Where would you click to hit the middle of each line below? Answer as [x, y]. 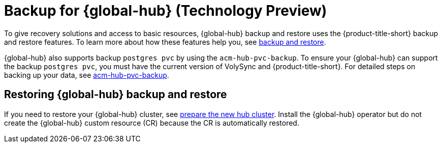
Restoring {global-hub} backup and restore [116, 95]
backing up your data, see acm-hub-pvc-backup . [87, 75]
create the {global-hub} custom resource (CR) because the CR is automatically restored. [152, 123]
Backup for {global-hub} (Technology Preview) [166, 11]
